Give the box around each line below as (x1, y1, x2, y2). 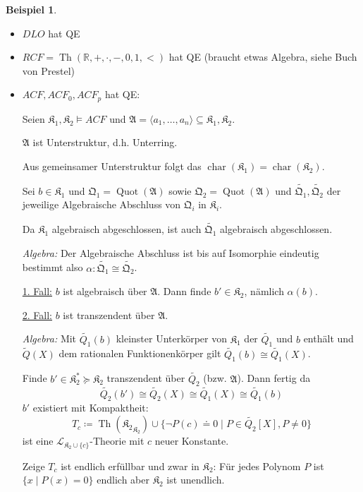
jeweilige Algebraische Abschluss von (22, 197, 181, 212)
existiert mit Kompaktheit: (32, 400, 149, 415)
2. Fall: (22, 307, 53, 322)
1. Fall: (22, 284, 53, 299)
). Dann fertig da (237, 371, 311, 385)
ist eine (22, 433, 54, 448)
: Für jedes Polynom (213, 458, 301, 473)
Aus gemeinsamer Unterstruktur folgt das (22, 159, 202, 174)
